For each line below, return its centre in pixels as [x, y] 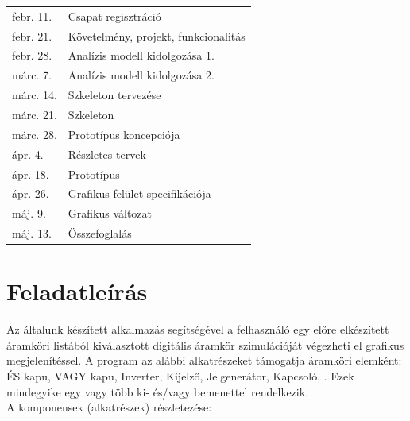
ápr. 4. [28, 154]
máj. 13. [32, 233]
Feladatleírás [77, 291]
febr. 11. [32, 15]
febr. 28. [32, 55]
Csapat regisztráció [114, 15]
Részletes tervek [107, 154]
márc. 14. [35, 95]
